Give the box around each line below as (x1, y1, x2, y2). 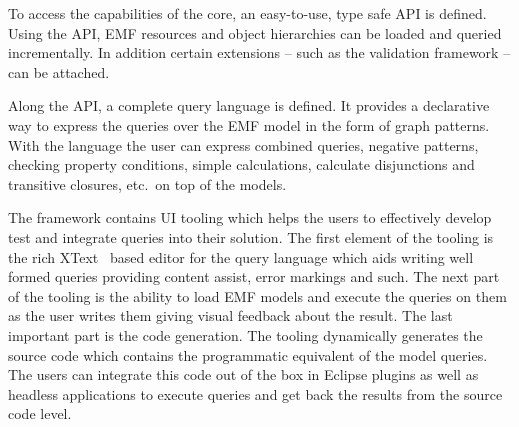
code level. (8, 403, 72, 424)
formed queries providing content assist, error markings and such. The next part (8, 266, 500, 287)
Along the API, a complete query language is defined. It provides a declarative (8, 95, 490, 116)
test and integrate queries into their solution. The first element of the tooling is (8, 226, 494, 247)
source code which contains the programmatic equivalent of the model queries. (8, 344, 488, 365)
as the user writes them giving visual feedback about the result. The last (8, 305, 453, 326)
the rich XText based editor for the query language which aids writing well (8, 246, 474, 267)
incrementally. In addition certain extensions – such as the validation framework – (8, 42, 511, 63)
